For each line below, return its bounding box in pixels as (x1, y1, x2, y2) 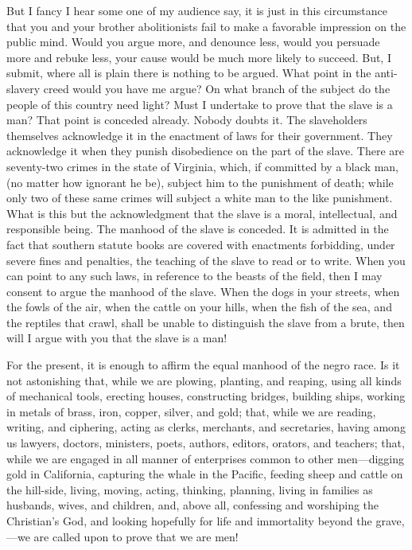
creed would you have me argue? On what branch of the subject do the (43, 80, 391, 96)
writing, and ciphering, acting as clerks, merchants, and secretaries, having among (6, 419, 406, 435)
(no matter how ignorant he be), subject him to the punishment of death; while (6, 174, 394, 190)
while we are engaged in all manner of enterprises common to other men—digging (6, 450, 405, 466)
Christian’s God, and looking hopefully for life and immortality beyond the (6, 513, 372, 529)
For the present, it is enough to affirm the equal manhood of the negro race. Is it (6, 357, 400, 373)
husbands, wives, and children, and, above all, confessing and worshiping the (6, 497, 379, 513)
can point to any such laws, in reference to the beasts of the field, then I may (6, 267, 383, 284)
